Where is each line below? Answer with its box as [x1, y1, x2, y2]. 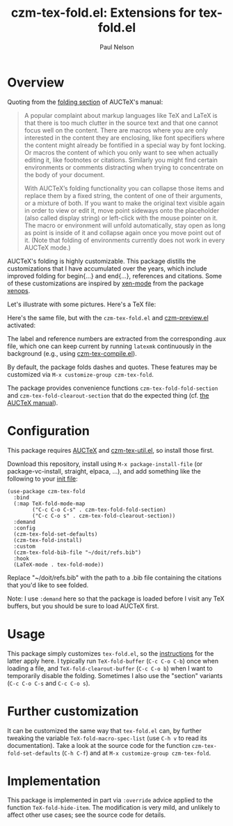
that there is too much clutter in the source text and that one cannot [24, 119, 218, 127]
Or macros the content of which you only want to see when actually [24, 148, 218, 156]
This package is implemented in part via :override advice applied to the [7, 796, 214, 804]
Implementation [7, 773, 101, 789]
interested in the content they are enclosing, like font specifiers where [24, 133, 225, 142]
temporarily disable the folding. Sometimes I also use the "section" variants [7, 671, 223, 679]
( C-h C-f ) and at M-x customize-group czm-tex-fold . [61, 749, 211, 757]
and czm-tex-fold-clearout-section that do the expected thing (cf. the [7, 391, 210, 399]
